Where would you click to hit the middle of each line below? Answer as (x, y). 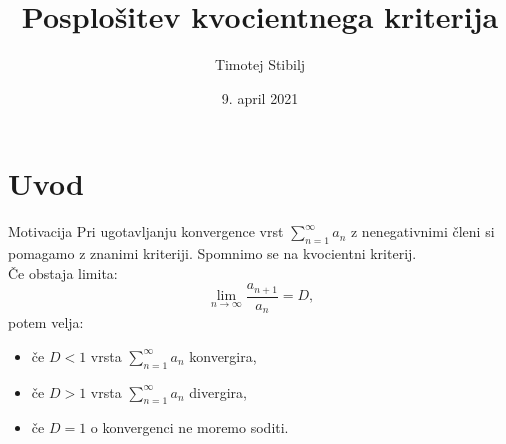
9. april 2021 (260, 97)
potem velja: (46, 322)
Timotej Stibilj (260, 64)
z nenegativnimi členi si (422, 231)
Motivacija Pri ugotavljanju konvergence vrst (146, 231)
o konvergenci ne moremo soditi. (189, 427)
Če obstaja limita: (63, 272)
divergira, (218, 391)
